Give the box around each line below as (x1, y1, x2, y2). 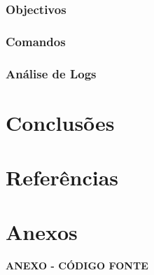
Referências (6, 163, 119, 192)
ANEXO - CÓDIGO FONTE (6, 258, 148, 273)
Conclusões (6, 108, 115, 136)
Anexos (6, 218, 78, 246)
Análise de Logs (6, 64, 97, 82)
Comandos (6, 32, 66, 50)
